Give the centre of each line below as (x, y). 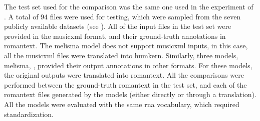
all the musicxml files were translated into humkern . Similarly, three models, (121, 55)
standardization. (29, 114)
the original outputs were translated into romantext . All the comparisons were (124, 75)
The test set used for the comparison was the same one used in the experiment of (129, 6)
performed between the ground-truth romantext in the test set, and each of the (125, 84)
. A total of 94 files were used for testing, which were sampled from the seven (122, 16)
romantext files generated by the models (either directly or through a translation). (130, 94)
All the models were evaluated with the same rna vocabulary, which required (122, 104)
